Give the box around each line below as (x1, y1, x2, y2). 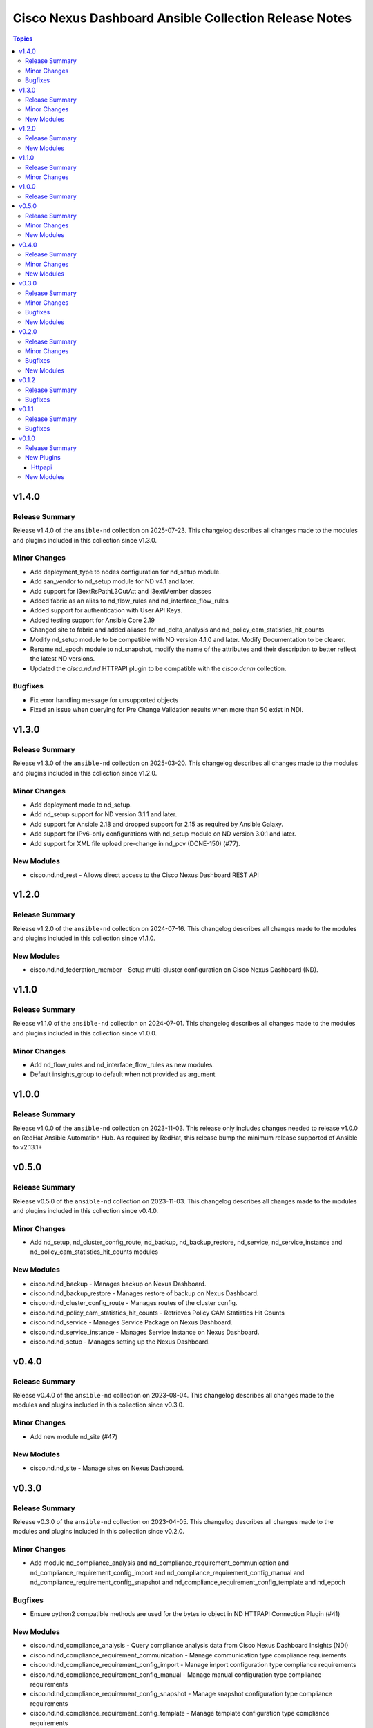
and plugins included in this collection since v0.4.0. (12, 1206, 159, 1214)
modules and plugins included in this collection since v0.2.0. (12, 1528, 184, 1536)
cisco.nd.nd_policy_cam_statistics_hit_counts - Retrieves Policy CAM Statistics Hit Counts (30, 1308, 285, 1317)
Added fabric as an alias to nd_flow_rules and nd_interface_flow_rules (30, 597, 229, 605)
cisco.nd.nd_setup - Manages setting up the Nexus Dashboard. (30, 1337, 210, 1346)
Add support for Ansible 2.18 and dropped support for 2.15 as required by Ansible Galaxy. (30, 820, 283, 828)
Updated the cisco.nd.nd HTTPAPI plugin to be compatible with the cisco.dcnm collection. (30, 664, 287, 673)
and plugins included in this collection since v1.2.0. (12, 769, 157, 777)
